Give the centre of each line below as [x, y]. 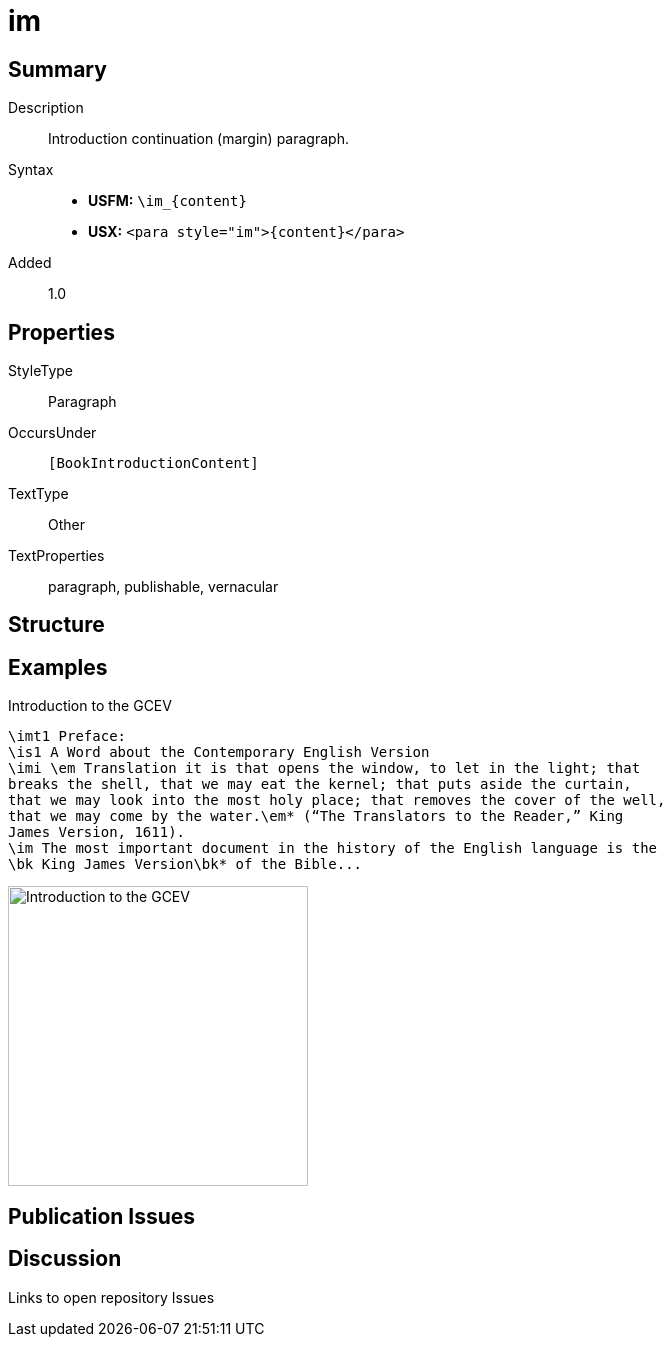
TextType [38, 494]
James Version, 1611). [97, 832]
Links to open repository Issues [111, 1297]
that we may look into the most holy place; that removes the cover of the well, [337, 800]
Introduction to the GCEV [90, 706]
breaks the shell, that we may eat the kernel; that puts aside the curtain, [320, 784]
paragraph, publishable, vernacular [163, 587]
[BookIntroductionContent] [153, 463]
